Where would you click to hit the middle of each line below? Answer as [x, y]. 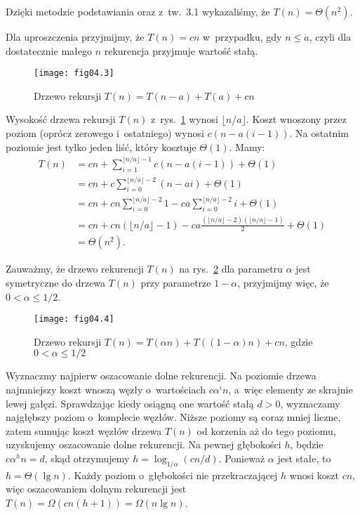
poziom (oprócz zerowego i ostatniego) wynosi [105, 133]
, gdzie [299, 341]
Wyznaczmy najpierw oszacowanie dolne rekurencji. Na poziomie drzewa [161, 376]
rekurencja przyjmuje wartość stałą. [181, 50]
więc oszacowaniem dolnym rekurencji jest [96, 489]
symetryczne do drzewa [56, 282]
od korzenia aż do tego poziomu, [266, 430]
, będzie [307, 444]
